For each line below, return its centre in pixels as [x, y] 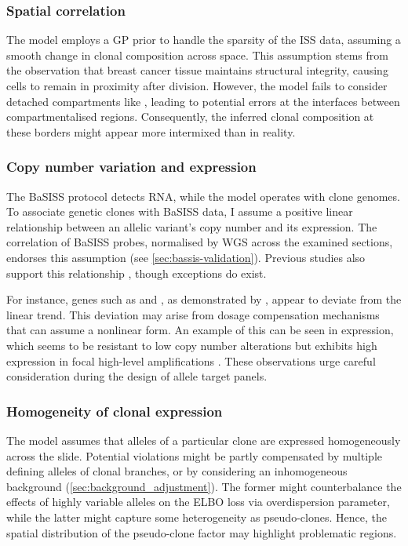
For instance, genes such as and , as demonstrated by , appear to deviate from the [204, 299]
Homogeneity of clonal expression [115, 411]
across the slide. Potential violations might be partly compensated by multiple [194, 455]
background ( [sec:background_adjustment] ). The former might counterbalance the [204, 486]
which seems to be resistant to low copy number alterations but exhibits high [192, 345]
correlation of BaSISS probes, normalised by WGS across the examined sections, [200, 242]
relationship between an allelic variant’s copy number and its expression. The [192, 226]
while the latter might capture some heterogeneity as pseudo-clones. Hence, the [197, 517]
